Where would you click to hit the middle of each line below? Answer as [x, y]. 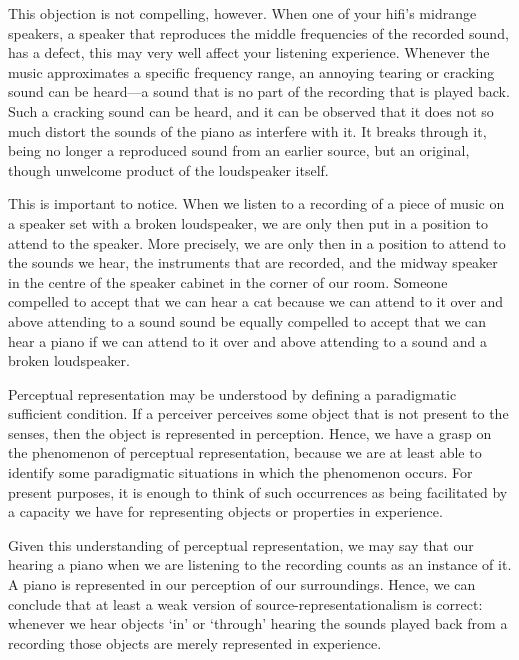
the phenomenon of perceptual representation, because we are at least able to [245, 452]
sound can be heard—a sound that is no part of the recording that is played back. [259, 91]
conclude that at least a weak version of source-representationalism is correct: [245, 603]
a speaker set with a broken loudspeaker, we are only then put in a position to [248, 222]
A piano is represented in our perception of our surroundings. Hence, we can [242, 584]
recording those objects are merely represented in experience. [195, 642]
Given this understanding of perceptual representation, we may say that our [241, 544]
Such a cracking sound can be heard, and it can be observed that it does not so [251, 110]
